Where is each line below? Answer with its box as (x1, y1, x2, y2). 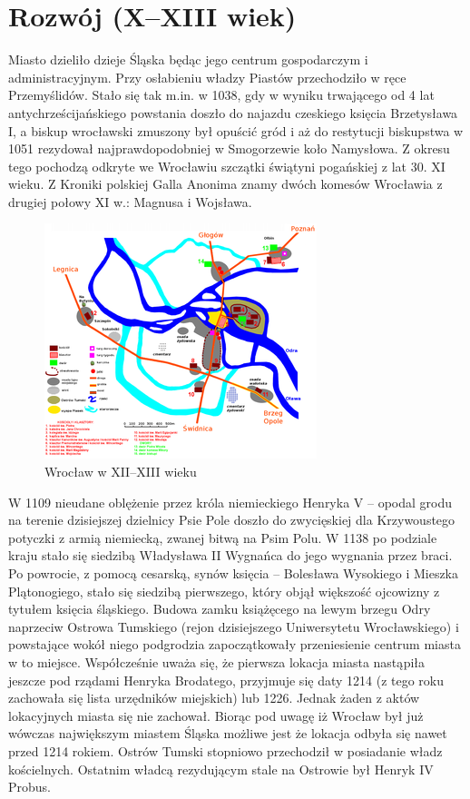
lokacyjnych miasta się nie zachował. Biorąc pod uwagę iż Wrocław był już (8, 705, 424, 725)
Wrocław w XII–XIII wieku (44, 462, 197, 481)
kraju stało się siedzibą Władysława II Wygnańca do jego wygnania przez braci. (8, 546, 453, 565)
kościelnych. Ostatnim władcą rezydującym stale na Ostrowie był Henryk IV (8, 759, 434, 778)
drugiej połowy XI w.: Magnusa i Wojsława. (8, 192, 252, 211)
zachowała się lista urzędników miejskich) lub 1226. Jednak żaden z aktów (8, 688, 420, 707)
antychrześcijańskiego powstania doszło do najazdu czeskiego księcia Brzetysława (8, 103, 458, 122)
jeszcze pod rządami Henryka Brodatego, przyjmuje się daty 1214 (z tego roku (8, 670, 445, 689)
